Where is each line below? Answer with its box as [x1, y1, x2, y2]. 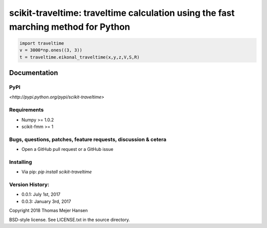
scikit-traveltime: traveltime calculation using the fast [9, 7, 235, 18]
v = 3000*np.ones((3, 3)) [19, 47, 83, 53]
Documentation [9, 69, 58, 77]
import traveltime [19, 40, 64, 46]
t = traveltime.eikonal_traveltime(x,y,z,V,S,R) [19, 54, 140, 60]
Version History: [9, 181, 49, 188]
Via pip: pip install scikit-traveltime [21, 169, 92, 175]
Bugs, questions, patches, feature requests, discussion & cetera [9, 136, 167, 143]
